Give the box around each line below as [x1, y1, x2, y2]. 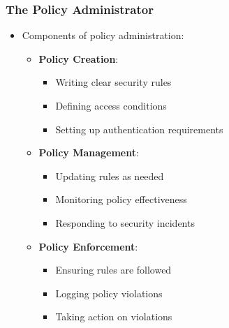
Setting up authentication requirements [55, 121, 223, 136]
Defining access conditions [55, 98, 167, 112]
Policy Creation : [38, 51, 119, 66]
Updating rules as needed [55, 168, 164, 183]
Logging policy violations [55, 285, 163, 300]
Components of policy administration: [22, 28, 184, 43]
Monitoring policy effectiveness [55, 192, 187, 207]
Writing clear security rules [55, 75, 172, 89]
